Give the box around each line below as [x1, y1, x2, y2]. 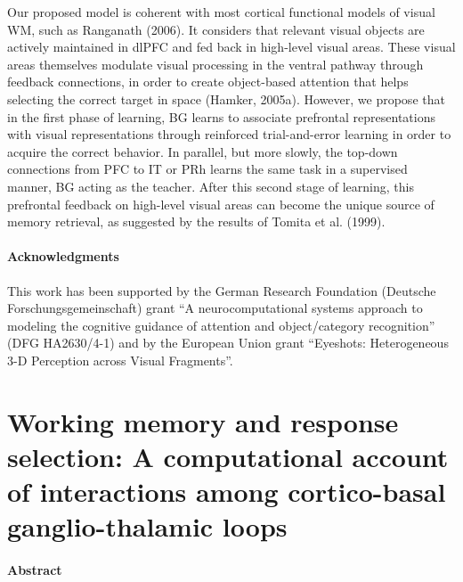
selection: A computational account [7, 438, 449, 474]
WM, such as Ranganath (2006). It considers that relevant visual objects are [7, 20, 425, 38]
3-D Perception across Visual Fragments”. [7, 350, 233, 369]
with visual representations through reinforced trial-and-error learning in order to [7, 125, 451, 143]
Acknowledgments [7, 247, 119, 266]
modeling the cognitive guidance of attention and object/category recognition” [7, 316, 435, 334]
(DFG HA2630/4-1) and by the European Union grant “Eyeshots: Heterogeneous [7, 333, 449, 352]
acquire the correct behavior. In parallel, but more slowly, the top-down [7, 142, 398, 160]
